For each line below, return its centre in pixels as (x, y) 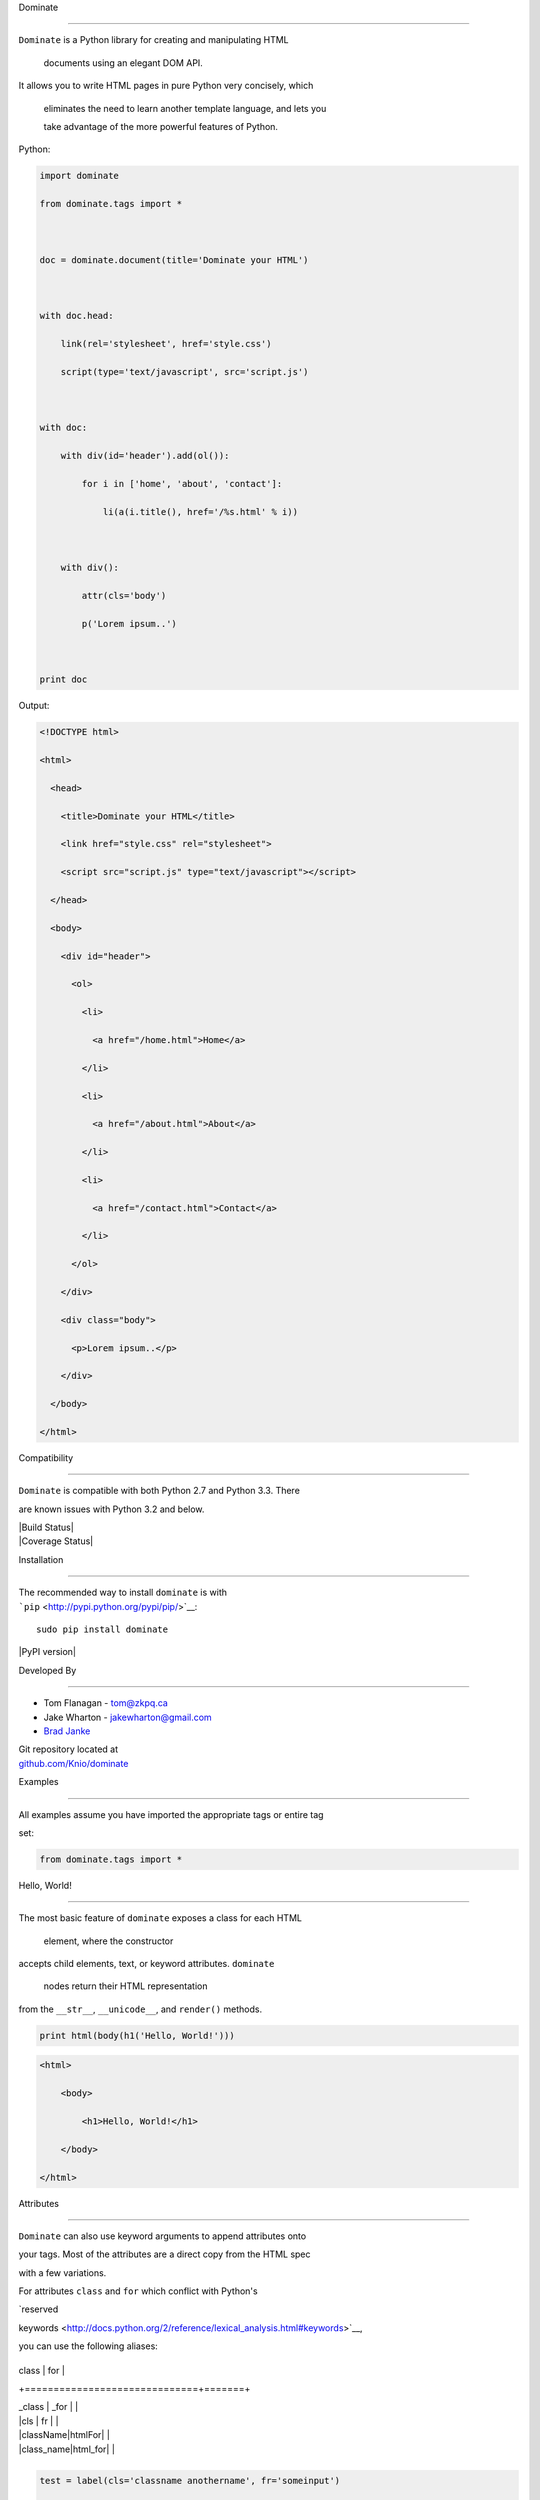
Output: (34, 706)
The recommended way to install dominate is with (122, 1592)
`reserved (38, 2309)
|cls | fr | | (38, 2421)
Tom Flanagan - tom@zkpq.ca (106, 1703)
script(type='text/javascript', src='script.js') (184, 371)
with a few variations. (62, 2272)
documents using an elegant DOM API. (123, 62)
